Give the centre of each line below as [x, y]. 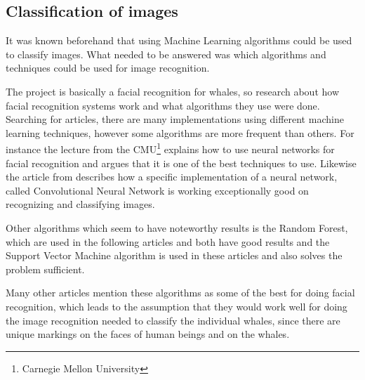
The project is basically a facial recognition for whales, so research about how [173, 91]
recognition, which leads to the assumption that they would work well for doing [177, 306]
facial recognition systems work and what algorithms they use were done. [163, 105]
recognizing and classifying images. [80, 204]
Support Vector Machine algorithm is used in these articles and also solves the [174, 255]
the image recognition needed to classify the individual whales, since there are [173, 320]
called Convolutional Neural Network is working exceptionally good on [157, 190]
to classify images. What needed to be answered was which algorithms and [166, 54]
